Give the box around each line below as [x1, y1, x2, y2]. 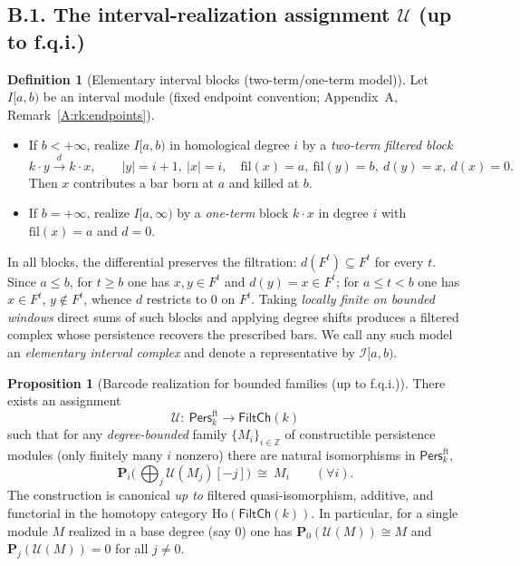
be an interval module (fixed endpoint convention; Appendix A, [43, 87, 398, 106]
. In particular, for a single [311, 503, 458, 522]
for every [374, 251, 424, 270]
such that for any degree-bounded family [7, 424, 227, 444]
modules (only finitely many [7, 445, 163, 464]
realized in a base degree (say [68, 521, 231, 540]
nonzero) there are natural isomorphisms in [175, 445, 416, 464]
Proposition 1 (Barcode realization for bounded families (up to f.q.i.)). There [7, 373, 446, 392]
